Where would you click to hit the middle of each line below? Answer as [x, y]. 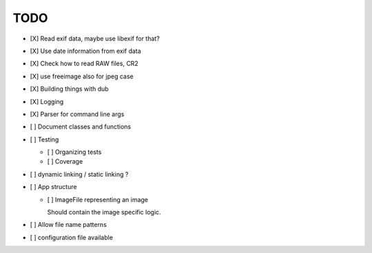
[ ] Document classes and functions [80, 126]
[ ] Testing [44, 139]
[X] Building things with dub [70, 89]
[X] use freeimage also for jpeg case [82, 76]
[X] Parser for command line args [77, 114]
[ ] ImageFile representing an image [97, 199]
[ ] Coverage [65, 162]
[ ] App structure [53, 187]
